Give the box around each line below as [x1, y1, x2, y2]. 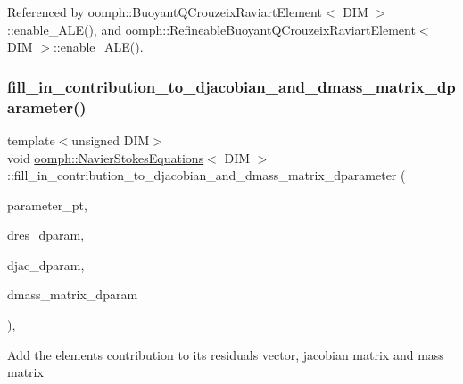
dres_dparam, [7, 225, 85, 244]
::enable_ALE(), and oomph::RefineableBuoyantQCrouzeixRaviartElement [7, 20, 416, 38]
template [7, 130, 55, 149]
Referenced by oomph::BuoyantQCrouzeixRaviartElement [7, 3, 322, 20]
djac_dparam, [7, 255, 85, 274]
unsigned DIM [71, 130, 150, 149]
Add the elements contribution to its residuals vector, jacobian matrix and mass [7, 345, 444, 364]
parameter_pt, [7, 195, 87, 214]
